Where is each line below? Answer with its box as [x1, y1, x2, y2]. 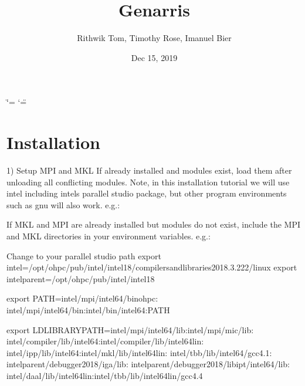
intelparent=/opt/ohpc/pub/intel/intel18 [6, 272, 155, 285]
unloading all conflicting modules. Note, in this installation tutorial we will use [6, 175, 290, 188]
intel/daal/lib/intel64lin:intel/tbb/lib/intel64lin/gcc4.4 [6, 369, 203, 381]
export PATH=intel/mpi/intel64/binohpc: [6, 292, 158, 304]
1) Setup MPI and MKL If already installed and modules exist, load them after [6, 164, 292, 177]
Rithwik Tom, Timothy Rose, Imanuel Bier [77, 32, 232, 44]
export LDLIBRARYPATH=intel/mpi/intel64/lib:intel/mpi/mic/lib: [6, 323, 254, 336]
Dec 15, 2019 [131, 51, 178, 63]
